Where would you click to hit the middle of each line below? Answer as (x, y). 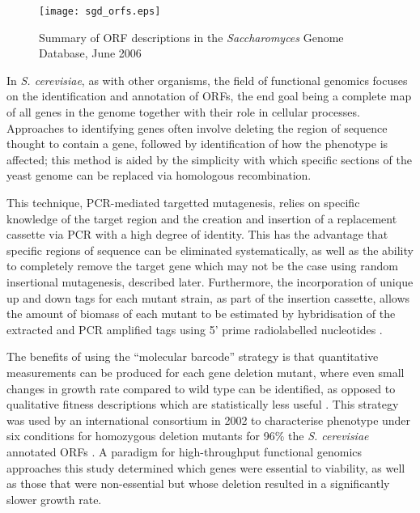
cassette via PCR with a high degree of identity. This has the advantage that (197, 234)
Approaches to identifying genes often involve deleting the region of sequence (197, 127)
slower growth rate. (54, 499)
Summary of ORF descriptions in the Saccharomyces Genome (191, 37)
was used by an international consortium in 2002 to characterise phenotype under (209, 420)
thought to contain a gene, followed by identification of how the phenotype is (197, 144)
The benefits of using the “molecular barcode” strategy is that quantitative (193, 356)
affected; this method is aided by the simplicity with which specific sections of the (209, 159)
